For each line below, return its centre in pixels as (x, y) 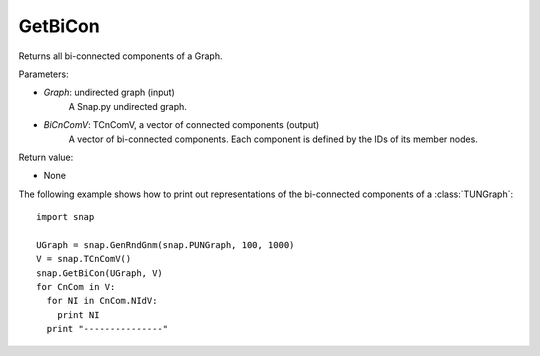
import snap (65, 217)
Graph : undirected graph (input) (109, 92)
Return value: (46, 157)
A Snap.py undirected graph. (127, 106)
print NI (78, 314)
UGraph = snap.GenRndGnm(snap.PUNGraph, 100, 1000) (165, 244)
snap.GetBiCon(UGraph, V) (100, 273)
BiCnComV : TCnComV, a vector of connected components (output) (181, 125)
